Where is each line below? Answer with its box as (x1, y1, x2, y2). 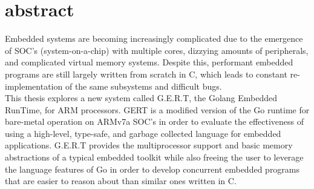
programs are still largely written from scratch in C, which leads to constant (5, 67, 287, 80)
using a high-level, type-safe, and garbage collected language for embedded (5, 127, 281, 139)
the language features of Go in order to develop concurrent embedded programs (5, 162, 300, 175)
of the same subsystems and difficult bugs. (65, 79, 222, 92)
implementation (5, 79, 63, 92)
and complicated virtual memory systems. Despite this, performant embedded (5, 56, 293, 68)
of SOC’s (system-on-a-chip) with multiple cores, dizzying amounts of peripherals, (5, 44, 309, 56)
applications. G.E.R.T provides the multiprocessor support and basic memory (5, 139, 293, 151)
